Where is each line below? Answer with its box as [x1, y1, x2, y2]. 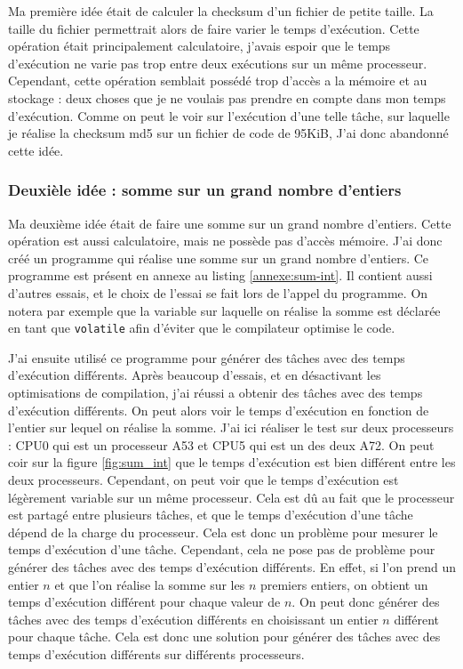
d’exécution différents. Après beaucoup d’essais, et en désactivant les [8, 366, 381, 384]
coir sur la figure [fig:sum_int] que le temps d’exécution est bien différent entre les [8, 453, 456, 472]
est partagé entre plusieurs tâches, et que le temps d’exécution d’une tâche [8, 505, 413, 524]
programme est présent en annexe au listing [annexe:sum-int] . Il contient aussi [8, 266, 433, 285]
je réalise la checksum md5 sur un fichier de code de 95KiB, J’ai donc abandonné [8, 124, 449, 142]
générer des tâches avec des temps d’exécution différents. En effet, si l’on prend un [8, 557, 456, 576]
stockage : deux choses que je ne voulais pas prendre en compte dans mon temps [8, 88, 446, 107]
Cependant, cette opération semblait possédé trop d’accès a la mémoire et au [8, 71, 427, 90]
